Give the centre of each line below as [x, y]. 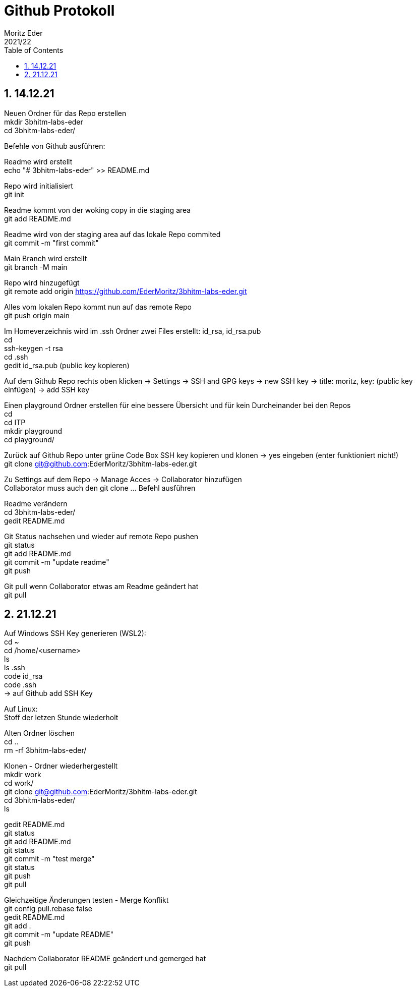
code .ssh [20, 685]
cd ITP [15, 422]
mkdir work [23, 775]
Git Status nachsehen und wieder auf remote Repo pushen [101, 536]
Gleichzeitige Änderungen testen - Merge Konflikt [86, 900]
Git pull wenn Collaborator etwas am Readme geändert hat [101, 586]
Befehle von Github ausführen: [55, 146]
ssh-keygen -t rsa [34, 348]
